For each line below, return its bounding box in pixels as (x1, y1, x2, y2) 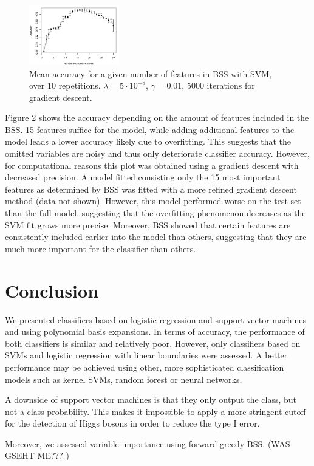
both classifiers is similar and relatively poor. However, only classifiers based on (5, 337, 301, 349)
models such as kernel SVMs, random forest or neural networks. (5, 372, 242, 385)
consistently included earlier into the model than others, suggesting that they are (5, 230, 307, 243)
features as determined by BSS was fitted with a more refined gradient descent (5, 182, 297, 195)
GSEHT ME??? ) (5, 449, 69, 462)
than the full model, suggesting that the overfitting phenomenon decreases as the (5, 207, 306, 219)
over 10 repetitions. (29, 79, 101, 92)
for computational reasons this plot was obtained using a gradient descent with (5, 159, 299, 171)
